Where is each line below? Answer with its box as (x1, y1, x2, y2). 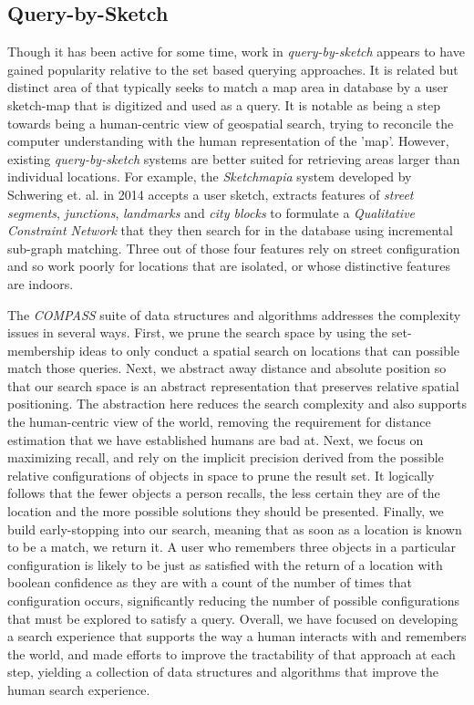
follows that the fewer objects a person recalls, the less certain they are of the (7, 483, 440, 503)
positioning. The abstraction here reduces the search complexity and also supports (7, 394, 467, 413)
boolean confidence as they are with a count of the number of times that (7, 573, 412, 592)
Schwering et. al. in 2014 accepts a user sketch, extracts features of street (7, 184, 414, 203)
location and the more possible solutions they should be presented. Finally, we (7, 502, 444, 521)
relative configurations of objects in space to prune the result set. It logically (7, 465, 435, 484)
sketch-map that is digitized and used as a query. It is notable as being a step (7, 95, 440, 114)
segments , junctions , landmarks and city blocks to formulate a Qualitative (7, 202, 416, 222)
